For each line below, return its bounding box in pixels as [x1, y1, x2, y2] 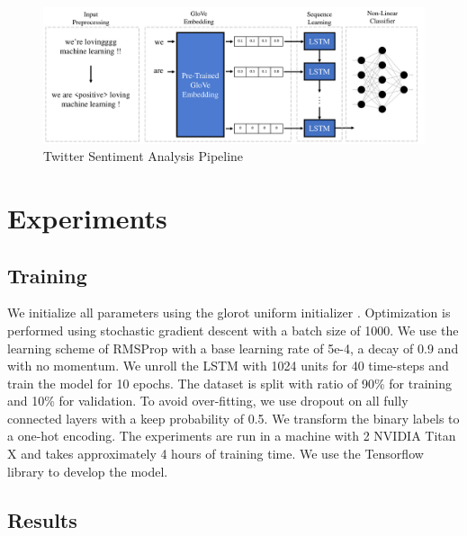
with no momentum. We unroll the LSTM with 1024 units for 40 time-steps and [7, 356, 449, 375]
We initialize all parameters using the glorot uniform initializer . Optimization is [7, 303, 451, 322]
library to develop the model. [7, 461, 168, 480]
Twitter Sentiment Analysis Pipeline [43, 147, 244, 165]
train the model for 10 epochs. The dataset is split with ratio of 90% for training [7, 373, 453, 392]
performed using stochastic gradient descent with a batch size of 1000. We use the [7, 320, 459, 339]
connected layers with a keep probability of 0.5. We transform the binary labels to [7, 408, 460, 427]
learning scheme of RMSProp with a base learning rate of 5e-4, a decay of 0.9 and [7, 338, 459, 357]
